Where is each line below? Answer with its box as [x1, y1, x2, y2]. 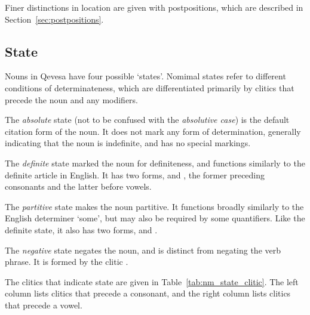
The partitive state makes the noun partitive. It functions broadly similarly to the [5, 200, 304, 212]
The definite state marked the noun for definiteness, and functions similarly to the [5, 156, 305, 169]
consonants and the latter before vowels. [5, 180, 152, 193]
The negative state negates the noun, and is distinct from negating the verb [5, 243, 281, 256]
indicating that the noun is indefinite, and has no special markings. [5, 137, 251, 149]
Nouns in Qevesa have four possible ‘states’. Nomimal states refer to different [5, 70, 286, 82]
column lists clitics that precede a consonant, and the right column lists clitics [5, 287, 291, 299]
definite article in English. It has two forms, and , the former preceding [5, 168, 265, 181]
